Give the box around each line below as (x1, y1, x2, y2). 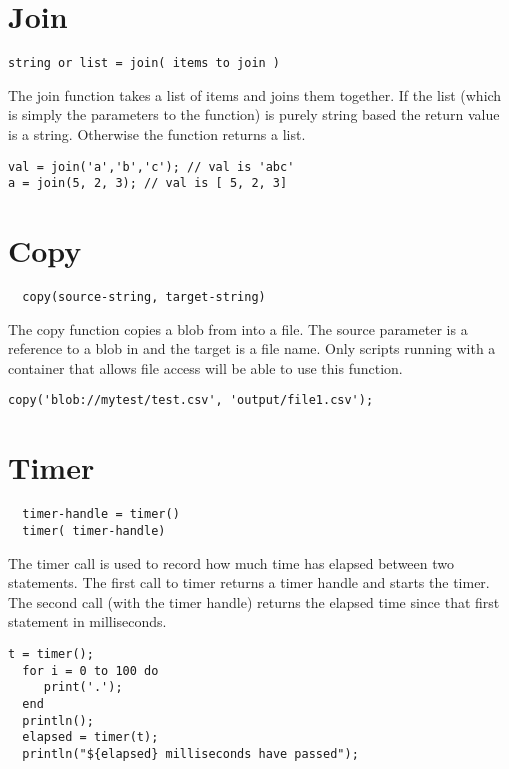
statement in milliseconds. (8, 611, 167, 632)
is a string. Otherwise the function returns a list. (8, 123, 306, 144)
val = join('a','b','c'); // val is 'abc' (8, 159, 295, 174)
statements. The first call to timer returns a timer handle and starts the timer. (8, 572, 490, 593)
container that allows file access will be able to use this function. (8, 357, 403, 378)
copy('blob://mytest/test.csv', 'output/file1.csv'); (8, 393, 374, 408)
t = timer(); (8, 646, 94, 661)
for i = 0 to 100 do (22, 663, 159, 678)
